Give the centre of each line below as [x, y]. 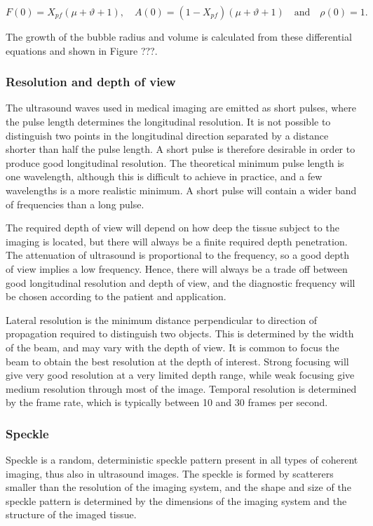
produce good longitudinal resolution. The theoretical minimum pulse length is [175, 162]
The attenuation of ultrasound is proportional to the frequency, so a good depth [178, 255]
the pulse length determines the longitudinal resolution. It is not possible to [168, 121]
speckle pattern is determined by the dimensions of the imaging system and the [176, 500]
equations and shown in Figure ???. [82, 50]
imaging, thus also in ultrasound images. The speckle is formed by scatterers [170, 473]
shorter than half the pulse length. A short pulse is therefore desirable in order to [181, 149]
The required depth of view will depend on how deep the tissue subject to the [172, 228]
